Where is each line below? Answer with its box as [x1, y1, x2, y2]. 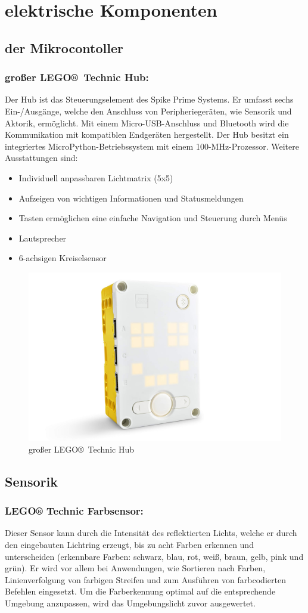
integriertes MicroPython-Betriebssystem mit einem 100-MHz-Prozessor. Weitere [5, 140, 299, 152]
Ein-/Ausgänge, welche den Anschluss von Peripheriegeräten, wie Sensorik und [5, 104, 292, 117]
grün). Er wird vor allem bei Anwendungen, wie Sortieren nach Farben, [5, 562, 266, 574]
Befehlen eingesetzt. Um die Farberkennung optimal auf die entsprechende [5, 585, 276, 597]
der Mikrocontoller [5, 38, 123, 57]
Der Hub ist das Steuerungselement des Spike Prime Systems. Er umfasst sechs [5, 93, 294, 106]
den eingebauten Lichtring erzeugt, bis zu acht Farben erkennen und [5, 538, 254, 551]
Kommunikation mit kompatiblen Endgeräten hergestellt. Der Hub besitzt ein [5, 128, 289, 141]
